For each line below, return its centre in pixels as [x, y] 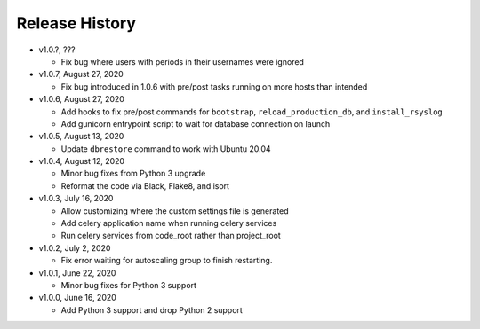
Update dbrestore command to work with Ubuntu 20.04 [166, 149]
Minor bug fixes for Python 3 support [129, 285]
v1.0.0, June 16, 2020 [78, 298]
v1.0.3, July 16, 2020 [76, 199]
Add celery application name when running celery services [169, 223]
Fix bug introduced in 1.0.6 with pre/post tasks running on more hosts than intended [214, 86]
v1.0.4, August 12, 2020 [81, 161]
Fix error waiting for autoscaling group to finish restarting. [167, 261]
